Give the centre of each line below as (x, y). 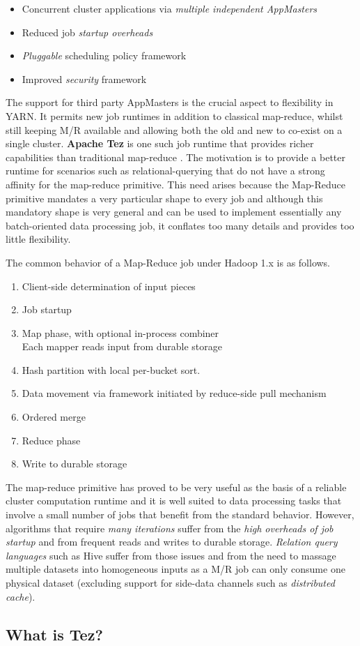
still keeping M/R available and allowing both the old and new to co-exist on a (174, 129)
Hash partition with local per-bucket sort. (111, 369)
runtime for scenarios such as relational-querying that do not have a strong (165, 171)
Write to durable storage (75, 464)
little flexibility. (38, 239)
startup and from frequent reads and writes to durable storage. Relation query (172, 542)
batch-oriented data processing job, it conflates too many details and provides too (180, 225)
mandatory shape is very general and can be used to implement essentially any (174, 212)
